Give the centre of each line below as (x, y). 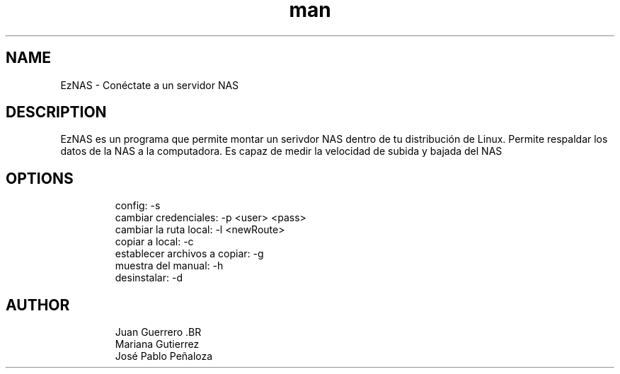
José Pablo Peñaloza (164, 356)
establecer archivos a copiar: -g (189, 254)
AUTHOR (38, 305)
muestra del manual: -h (169, 266)
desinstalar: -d (149, 278)
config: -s (138, 206)
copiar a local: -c (154, 242)
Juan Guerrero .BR (158, 332)
